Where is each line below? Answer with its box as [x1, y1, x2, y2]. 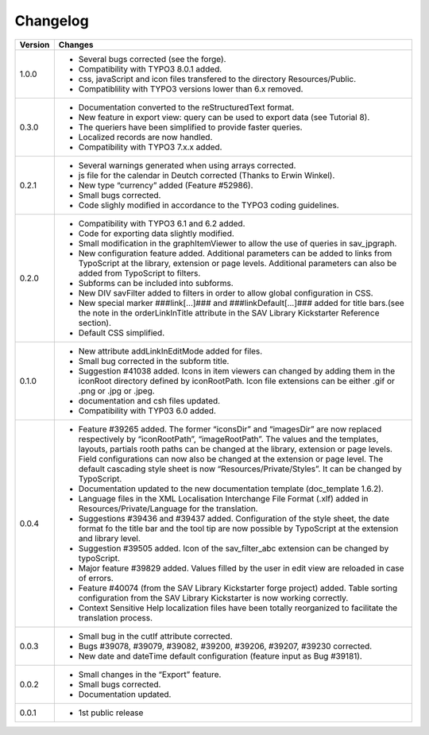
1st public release [78, 707, 144, 718]
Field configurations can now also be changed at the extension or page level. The [78, 453, 384, 464]
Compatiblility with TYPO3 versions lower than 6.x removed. [78, 83, 303, 95]
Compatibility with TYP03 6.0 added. [78, 405, 216, 416]
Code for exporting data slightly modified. [78, 227, 234, 238]
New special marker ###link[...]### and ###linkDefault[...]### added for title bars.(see [78, 297, 404, 308]
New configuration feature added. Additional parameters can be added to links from [78, 247, 392, 258]
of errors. [78, 572, 114, 583]
